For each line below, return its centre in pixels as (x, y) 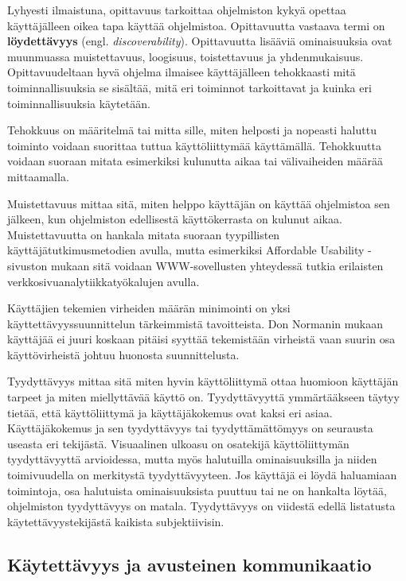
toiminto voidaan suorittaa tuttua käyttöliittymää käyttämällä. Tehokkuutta (194, 145)
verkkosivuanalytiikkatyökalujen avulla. (103, 281)
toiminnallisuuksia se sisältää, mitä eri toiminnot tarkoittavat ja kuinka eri (189, 87)
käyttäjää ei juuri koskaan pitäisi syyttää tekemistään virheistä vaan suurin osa (201, 339)
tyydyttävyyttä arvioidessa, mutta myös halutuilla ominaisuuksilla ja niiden (192, 459)
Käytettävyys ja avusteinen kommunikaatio (189, 564)
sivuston (27, 265)
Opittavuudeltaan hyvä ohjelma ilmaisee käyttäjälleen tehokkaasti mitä (182, 72)
